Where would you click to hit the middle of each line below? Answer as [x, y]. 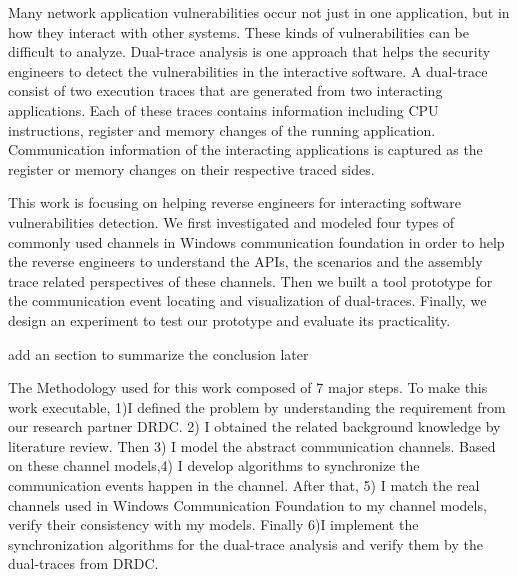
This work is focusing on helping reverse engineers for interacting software [234, 202]
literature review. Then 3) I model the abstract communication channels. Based [252, 445]
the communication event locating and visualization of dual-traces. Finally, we [247, 300]
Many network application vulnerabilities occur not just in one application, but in [259, 12]
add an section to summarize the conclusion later [158, 353]
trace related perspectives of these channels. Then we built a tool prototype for [250, 280]
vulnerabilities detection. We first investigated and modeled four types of [231, 221]
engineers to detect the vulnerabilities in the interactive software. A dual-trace [248, 70]
